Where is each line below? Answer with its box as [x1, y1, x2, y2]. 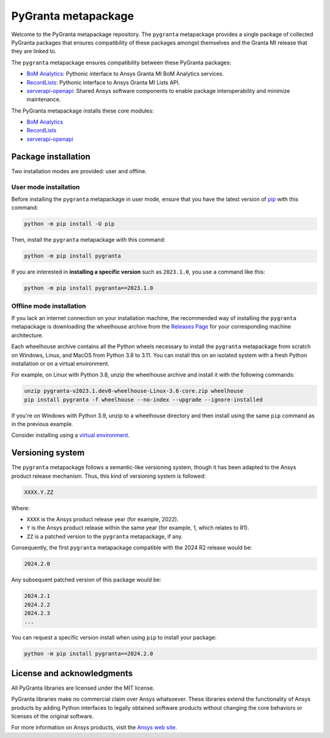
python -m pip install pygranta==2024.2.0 [24, 650, 153, 657]
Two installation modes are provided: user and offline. [11, 167, 147, 174]
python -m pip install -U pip [24, 220, 115, 228]
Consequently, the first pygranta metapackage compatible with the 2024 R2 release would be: [11, 544, 252, 551]
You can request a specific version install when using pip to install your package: [11, 634, 217, 641]
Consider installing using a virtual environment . [11, 431, 130, 439]
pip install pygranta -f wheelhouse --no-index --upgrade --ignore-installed [24, 396, 263, 403]
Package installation [11, 151, 91, 162]
